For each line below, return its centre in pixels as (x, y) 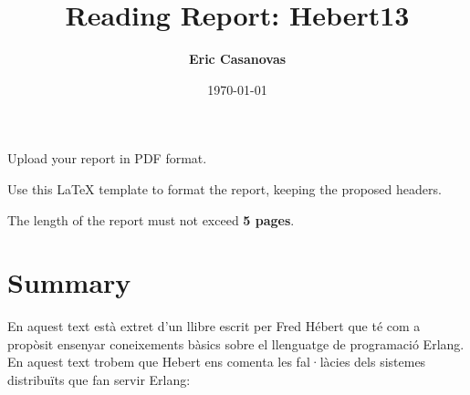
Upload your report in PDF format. (107, 158)
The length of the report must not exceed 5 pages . (151, 219)
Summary (69, 282)
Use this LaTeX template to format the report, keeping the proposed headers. (225, 188)
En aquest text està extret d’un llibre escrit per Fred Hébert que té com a (214, 326)
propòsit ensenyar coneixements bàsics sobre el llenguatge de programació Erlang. (236, 343)
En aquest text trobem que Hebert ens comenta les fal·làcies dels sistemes (217, 362)
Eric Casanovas (237, 59)
